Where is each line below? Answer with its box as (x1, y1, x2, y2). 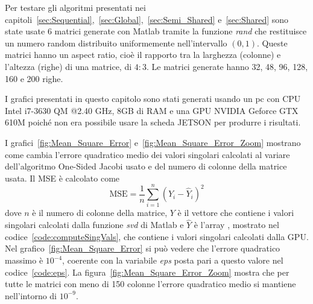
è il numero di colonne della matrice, (32, 206, 168, 219)
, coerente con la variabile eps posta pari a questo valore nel (62, 254, 283, 267)
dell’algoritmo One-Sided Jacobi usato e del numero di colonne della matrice (5, 160, 287, 173)
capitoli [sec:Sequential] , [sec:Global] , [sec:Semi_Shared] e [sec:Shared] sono (5, 13, 289, 25)
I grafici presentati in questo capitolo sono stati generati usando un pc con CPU (5, 92, 301, 105)
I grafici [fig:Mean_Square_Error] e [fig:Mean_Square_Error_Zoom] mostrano (5, 136, 301, 148)
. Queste (256, 36, 288, 49)
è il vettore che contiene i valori (177, 206, 294, 219)
